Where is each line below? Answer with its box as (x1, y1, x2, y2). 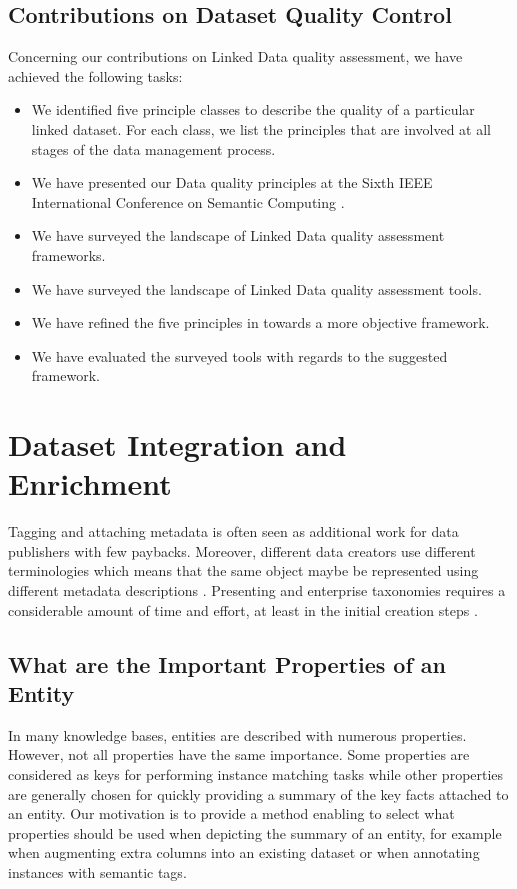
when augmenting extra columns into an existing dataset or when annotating (8, 842, 480, 863)
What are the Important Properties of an (8, 648, 446, 679)
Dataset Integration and (8, 424, 347, 465)
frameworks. (31, 244, 106, 265)
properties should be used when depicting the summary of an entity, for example (8, 822, 502, 843)
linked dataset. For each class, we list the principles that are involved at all (31, 118, 491, 139)
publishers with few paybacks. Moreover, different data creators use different (8, 540, 476, 561)
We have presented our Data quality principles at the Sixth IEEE (31, 172, 433, 193)
